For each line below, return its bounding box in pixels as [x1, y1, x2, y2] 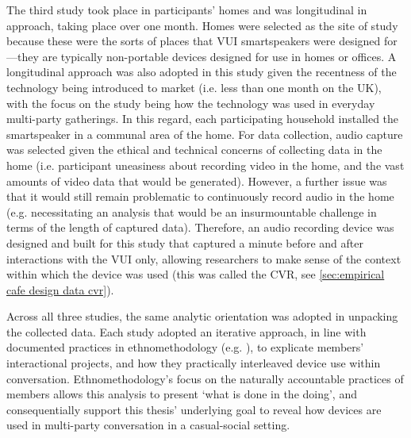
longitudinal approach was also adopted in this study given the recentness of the [6, 63, 397, 80]
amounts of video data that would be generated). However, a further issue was [6, 172, 387, 189]
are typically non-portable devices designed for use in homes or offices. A [42, 48, 397, 64]
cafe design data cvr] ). [6, 281, 114, 298]
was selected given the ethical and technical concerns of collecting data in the [6, 141, 382, 158]
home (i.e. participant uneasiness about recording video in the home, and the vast [6, 156, 405, 173]
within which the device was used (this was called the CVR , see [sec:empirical [6, 266, 385, 282]
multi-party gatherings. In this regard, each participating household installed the [6, 110, 399, 127]
